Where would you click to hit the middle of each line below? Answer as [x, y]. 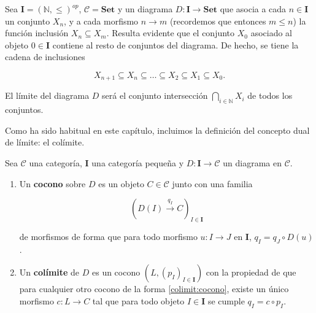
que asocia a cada [253, 9]
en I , [243, 236]
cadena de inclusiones [45, 57]
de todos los [270, 95]
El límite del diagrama [47, 95]
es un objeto [121, 183]
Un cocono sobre [52, 183]
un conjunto [28, 21]
